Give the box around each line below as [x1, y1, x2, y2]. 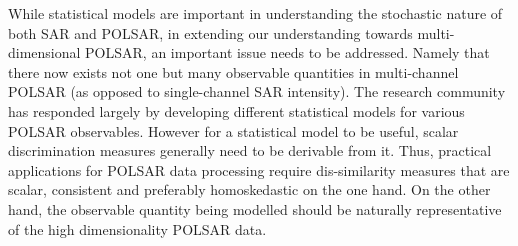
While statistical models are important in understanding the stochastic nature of [8, 3, 503, 23]
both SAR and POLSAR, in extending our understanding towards [8, 22, 413, 43]
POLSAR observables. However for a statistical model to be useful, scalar [8, 120, 459, 141]
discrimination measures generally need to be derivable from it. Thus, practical [8, 140, 492, 161]
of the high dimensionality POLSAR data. [8, 218, 267, 239]
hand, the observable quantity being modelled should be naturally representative [8, 198, 502, 219]
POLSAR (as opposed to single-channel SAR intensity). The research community [8, 81, 506, 102]
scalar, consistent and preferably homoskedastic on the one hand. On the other [8, 179, 491, 200]
